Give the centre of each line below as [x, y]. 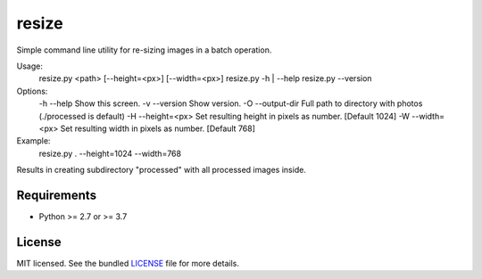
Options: [32, 91]
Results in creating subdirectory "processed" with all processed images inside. [162, 170]
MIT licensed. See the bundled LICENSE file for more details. [128, 263]
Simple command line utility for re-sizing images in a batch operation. [144, 50]
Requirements [57, 195]
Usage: [30, 66]
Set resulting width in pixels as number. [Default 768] [158, 128]
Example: [33, 141]
